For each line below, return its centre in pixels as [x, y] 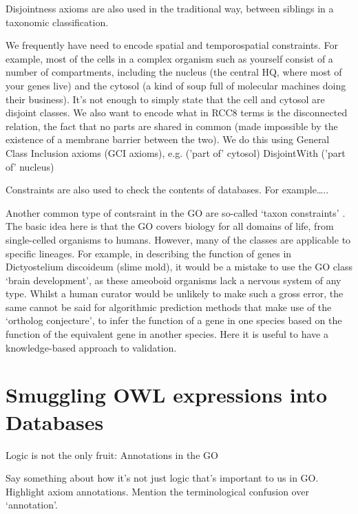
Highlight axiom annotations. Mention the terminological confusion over [157, 491]
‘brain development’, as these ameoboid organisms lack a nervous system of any [173, 280]
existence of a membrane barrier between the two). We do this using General [168, 139]
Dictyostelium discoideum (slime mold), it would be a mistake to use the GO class [179, 267]
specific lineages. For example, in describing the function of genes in [149, 253]
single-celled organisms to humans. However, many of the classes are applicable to [178, 239]
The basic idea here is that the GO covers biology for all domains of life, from [170, 226]
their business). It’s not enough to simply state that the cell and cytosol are [165, 99]
